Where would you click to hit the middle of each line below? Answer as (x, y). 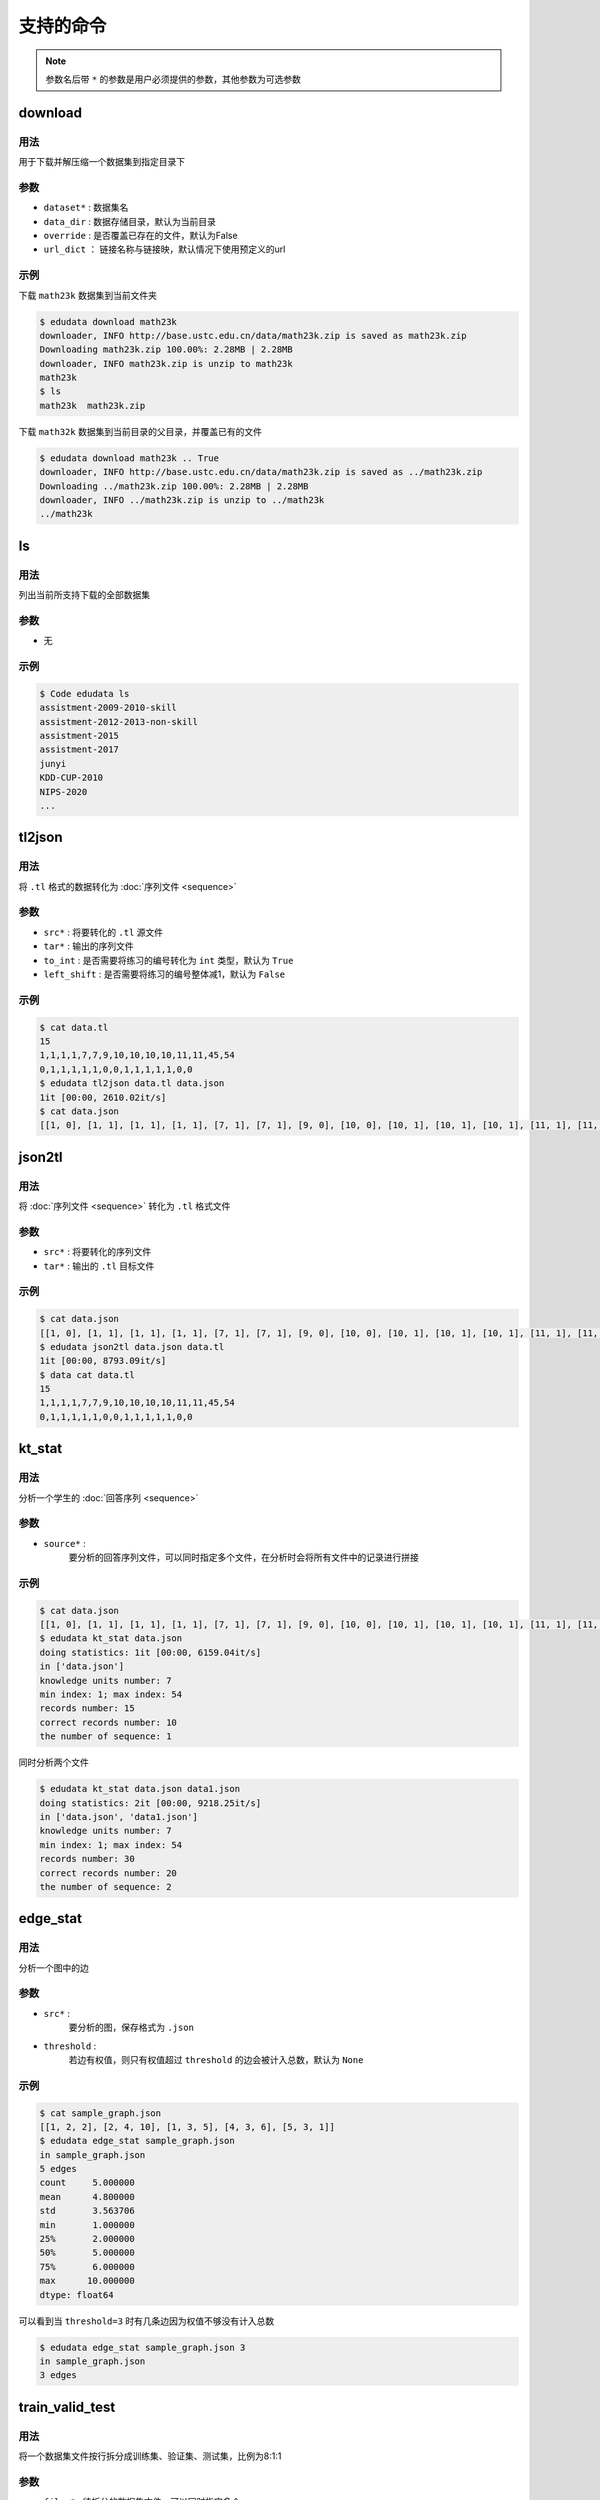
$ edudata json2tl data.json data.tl (132, 1346)
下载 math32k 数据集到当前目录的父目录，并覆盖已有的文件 (140, 431)
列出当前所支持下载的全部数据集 (84, 595)
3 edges (58, 2375)
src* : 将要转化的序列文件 (97, 1252)
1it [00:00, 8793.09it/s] (103, 1361)
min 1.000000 (87, 2224)
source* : (64, 1543)
